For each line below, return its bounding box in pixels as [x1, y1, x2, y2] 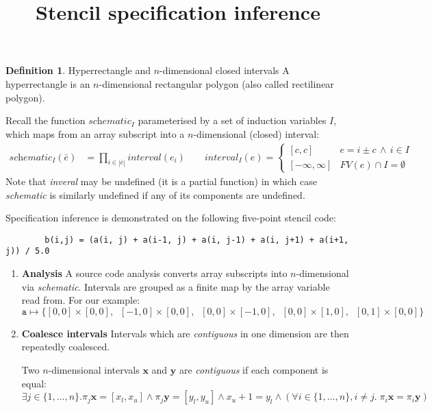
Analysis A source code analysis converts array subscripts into [21, 266, 288, 280]
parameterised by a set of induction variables [138, 113, 327, 128]
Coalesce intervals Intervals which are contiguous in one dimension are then [21, 326, 349, 340]
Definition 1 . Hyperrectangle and [5, 63, 151, 77]
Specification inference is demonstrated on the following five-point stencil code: [5, 210, 336, 225]
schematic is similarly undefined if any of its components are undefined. [5, 187, 305, 202]
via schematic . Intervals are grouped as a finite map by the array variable [21, 279, 330, 293]
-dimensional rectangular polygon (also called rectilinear [99, 76, 334, 91]
